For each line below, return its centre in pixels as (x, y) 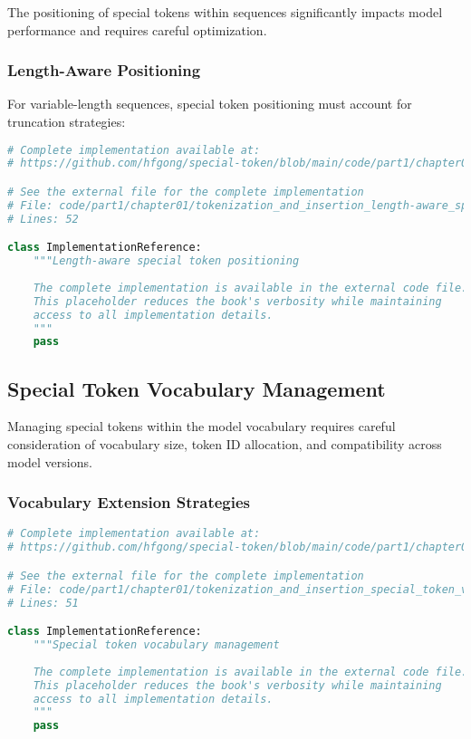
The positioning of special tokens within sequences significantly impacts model (225, 12)
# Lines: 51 (43, 603)
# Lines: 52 (43, 219)
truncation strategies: (67, 121)
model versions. (50, 461)
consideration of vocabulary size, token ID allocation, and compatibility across (225, 444)
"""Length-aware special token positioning (166, 261)
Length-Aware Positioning (104, 70)
